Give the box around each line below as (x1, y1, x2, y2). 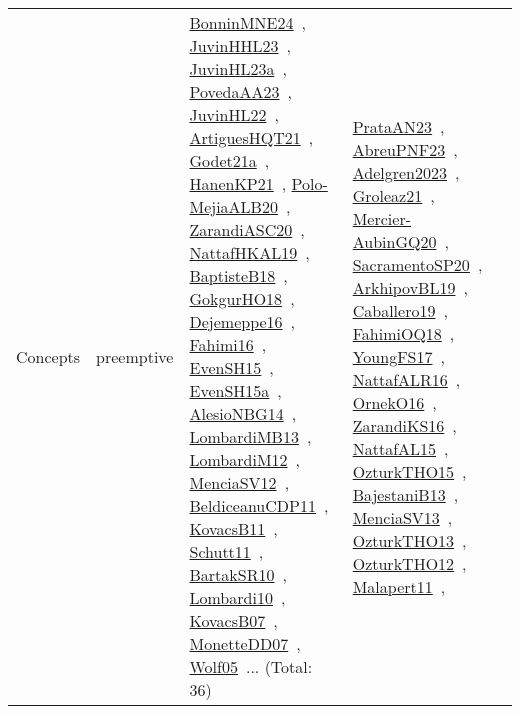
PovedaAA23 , (189, 80, 292, 103)
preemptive (96, 344, 174, 368)
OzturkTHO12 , (352, 551, 467, 575)
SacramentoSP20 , (352, 252, 483, 276)
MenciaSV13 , (352, 505, 453, 529)
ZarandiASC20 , (189, 218, 305, 241)
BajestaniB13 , (352, 482, 459, 506)
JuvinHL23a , (189, 57, 287, 80)
